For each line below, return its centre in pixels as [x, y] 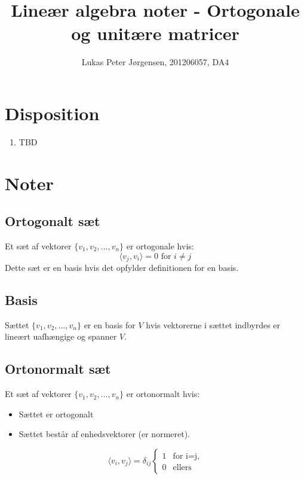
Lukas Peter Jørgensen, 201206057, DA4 [155, 62]
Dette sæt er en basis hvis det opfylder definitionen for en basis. [122, 268]
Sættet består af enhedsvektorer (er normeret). [105, 434]
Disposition [52, 113]
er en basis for [110, 324]
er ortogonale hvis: [160, 246]
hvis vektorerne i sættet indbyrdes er [213, 324]
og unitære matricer [155, 33]
